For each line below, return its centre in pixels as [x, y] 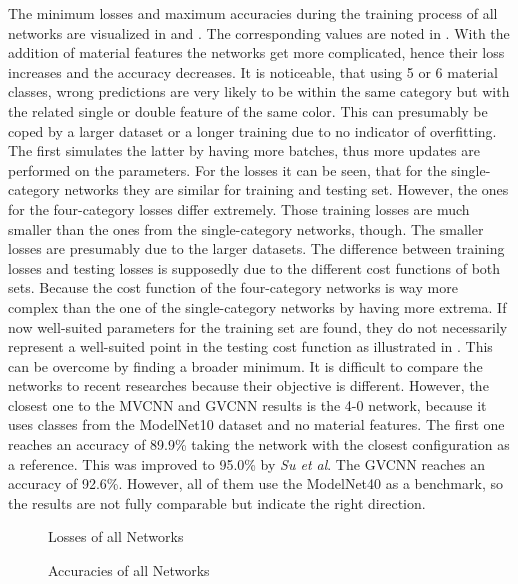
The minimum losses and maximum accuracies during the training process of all [253, 13]
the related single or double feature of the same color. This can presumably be [248, 110]
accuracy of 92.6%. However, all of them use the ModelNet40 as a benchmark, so [255, 483]
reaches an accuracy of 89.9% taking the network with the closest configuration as [259, 444]
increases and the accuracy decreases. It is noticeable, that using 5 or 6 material [253, 71]
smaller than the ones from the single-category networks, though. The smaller [246, 228]
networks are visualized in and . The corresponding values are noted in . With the [259, 32]
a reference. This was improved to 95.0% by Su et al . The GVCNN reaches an [246, 463]
